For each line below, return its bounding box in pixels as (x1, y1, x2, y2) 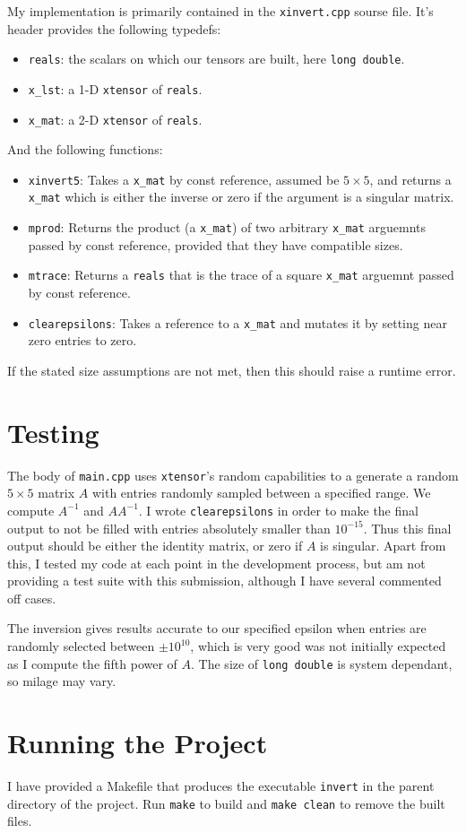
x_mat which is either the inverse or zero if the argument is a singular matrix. (28, 187, 454, 206)
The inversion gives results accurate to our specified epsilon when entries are (7, 619, 427, 638)
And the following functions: (7, 140, 163, 159)
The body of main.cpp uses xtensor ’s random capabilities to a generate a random (7, 465, 459, 484)
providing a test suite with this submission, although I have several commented (7, 571, 442, 590)
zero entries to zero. (28, 331, 137, 350)
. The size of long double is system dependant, (191, 654, 453, 672)
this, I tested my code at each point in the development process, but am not (7, 553, 426, 572)
